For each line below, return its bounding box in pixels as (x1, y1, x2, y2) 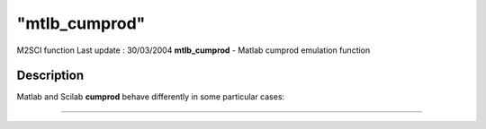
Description (16, 68, 85, 83)
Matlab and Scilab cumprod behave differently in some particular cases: (16, 91, 285, 102)
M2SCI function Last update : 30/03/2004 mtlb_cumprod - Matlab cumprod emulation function (16, 45, 371, 56)
